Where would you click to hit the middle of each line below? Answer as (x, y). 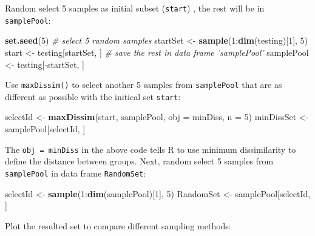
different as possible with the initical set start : (93, 96)
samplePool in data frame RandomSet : (76, 173)
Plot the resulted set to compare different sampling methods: (118, 225)
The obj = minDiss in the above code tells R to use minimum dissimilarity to (151, 149)
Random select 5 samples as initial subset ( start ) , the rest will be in (135, 8)
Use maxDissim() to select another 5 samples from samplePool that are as (144, 85)
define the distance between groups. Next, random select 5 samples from (139, 161)
